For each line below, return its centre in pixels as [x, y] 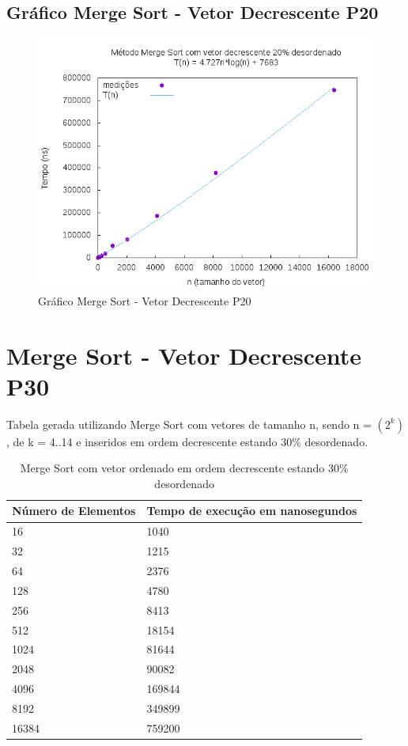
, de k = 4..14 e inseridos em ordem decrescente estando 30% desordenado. [187, 441]
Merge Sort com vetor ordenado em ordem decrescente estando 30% [184, 468]
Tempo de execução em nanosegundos [252, 511]
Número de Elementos [74, 511]
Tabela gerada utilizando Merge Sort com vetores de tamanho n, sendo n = [189, 424]
